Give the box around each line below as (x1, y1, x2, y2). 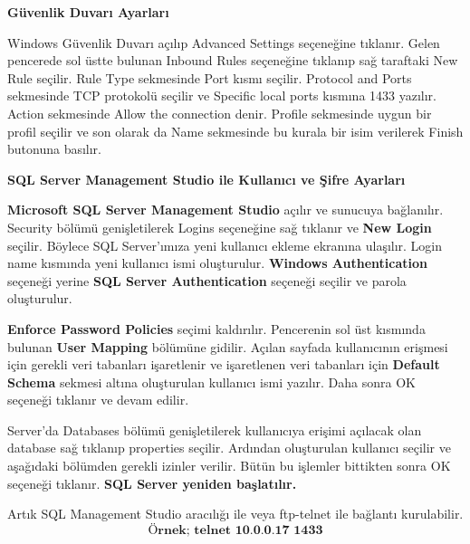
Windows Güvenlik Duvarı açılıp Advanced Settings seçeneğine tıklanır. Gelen (7, 33, 440, 52)
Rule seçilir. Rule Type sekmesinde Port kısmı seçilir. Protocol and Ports (7, 68, 412, 87)
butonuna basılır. (7, 139, 101, 158)
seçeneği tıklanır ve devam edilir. (7, 390, 189, 409)
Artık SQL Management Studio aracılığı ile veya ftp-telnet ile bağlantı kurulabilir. (7, 504, 464, 523)
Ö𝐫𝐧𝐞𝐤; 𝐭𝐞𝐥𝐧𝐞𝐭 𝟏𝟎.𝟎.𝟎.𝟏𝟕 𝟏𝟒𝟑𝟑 (148, 523, 323, 537)
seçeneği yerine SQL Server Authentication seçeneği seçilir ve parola (7, 271, 407, 290)
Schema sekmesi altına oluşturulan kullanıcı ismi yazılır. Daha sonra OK (7, 372, 416, 391)
